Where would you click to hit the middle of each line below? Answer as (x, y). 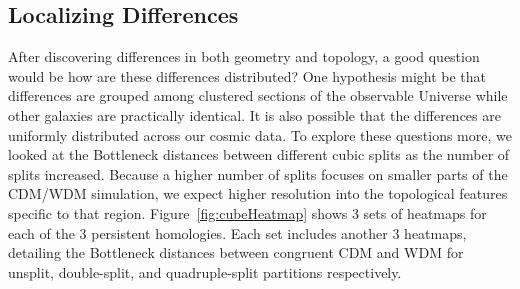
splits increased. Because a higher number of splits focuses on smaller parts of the (258, 173)
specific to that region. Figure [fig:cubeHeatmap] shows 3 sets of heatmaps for (247, 212)
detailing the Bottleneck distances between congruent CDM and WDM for (236, 252)
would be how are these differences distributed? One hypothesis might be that (247, 75)
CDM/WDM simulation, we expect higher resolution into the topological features (258, 193)
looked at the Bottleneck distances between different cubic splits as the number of (259, 154)
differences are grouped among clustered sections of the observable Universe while (258, 95)
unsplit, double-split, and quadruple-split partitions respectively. (205, 271)
